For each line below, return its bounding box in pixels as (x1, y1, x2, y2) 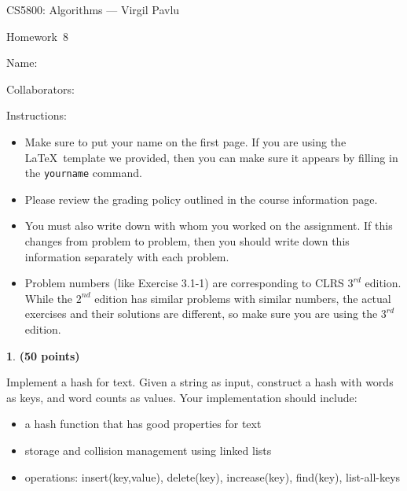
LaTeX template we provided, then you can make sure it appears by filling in (24, 149, 398, 165)
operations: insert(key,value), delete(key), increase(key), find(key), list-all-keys (24, 468, 401, 485)
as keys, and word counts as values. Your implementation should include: (6, 389, 357, 405)
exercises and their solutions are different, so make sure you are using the (24, 305, 378, 322)
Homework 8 (6, 28, 68, 44)
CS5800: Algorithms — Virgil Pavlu (6, 2, 180, 17)
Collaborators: (6, 80, 75, 97)
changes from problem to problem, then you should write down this (24, 233, 350, 249)
